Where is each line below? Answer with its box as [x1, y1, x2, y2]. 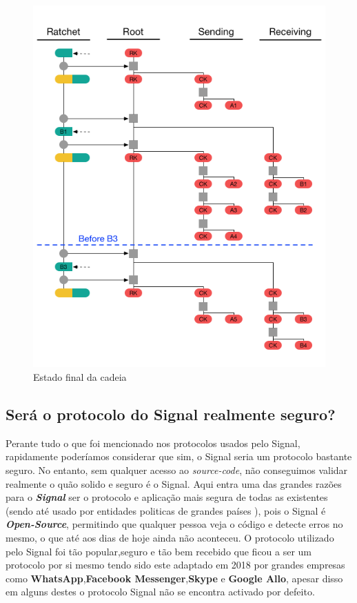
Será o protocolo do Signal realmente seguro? [6, 404, 336, 425]
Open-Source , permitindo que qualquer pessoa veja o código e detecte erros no [6, 517, 343, 531]
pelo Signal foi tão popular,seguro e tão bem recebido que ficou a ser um [6, 544, 312, 558]
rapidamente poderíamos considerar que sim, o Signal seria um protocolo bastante [6, 449, 352, 464]
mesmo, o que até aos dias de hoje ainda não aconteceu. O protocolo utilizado [6, 531, 334, 544]
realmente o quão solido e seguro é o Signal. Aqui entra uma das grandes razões [6, 476, 342, 491]
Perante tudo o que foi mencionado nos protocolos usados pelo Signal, [6, 435, 300, 450]
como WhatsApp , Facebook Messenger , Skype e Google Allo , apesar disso [6, 571, 343, 585]
